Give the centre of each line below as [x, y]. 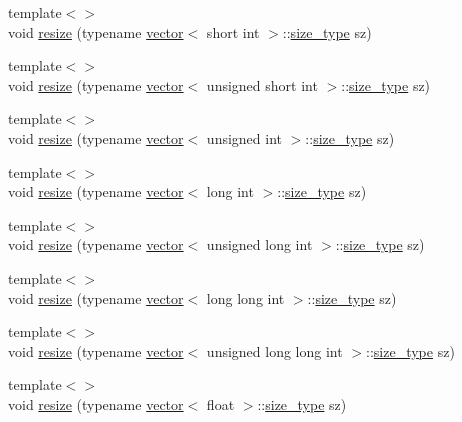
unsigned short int [262, 84]
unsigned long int [259, 244]
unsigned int [244, 137]
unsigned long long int [274, 350]
